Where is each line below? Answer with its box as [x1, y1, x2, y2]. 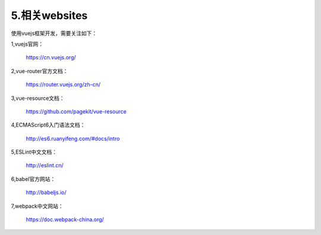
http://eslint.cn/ [26, 162, 64, 169]
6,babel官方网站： [11, 175, 56, 182]
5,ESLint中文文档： [11, 148, 58, 155]
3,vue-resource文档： [11, 94, 65, 101]
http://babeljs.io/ [26, 189, 67, 196]
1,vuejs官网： [11, 40, 44, 47]
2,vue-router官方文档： [11, 67, 68, 74]
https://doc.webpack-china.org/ [26, 216, 104, 223]
